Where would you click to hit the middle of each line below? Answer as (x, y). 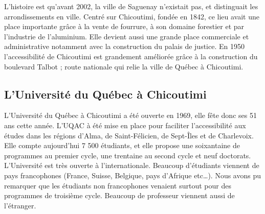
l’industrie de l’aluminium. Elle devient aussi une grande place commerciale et (127, 36)
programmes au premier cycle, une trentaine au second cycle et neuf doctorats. (128, 155)
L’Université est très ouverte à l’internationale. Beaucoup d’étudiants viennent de (132, 165)
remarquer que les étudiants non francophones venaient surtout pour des (118, 185)
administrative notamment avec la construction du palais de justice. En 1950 (124, 46)
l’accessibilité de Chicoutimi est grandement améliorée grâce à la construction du (131, 56)
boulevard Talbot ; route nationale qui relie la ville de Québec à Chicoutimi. (124, 66)
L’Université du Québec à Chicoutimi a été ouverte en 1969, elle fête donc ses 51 (130, 115)
